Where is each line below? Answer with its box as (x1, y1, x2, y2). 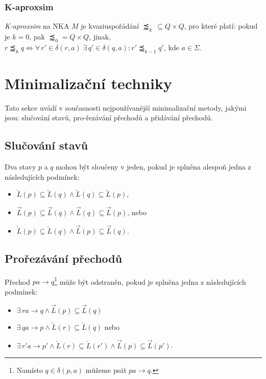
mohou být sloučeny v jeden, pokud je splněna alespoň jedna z (56, 161, 251, 172)
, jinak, (89, 31, 111, 42)
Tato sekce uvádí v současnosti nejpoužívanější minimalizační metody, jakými (5, 102, 247, 113)
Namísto (16, 365, 43, 375)
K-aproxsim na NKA (5, 20, 69, 31)
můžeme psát (85, 365, 127, 375)
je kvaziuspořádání (81, 20, 139, 31)
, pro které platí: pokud (184, 20, 258, 31)
